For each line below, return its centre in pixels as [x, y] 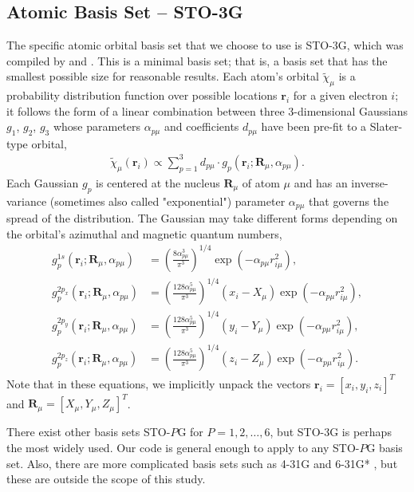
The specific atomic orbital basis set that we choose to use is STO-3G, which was [205, 45]
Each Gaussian [43, 182]
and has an [321, 182]
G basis [384, 447]
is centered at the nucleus [158, 182]
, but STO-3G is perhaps [331, 432]
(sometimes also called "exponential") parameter [168, 201]
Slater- [386, 126]
